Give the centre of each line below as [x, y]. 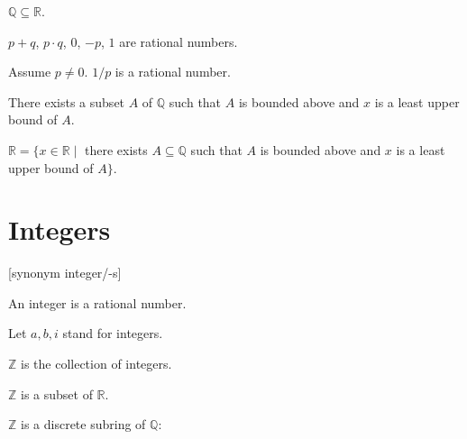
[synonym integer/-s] [65, 273]
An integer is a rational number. [97, 302]
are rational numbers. [179, 41]
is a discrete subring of [83, 424]
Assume [30, 72]
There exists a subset [67, 101]
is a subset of [57, 393]
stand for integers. [113, 333]
